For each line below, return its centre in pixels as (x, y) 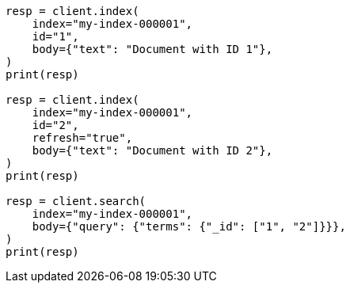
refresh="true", (82, 138)
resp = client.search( (76, 201)
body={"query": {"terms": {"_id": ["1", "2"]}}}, (189, 226)
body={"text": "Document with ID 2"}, (152, 150)
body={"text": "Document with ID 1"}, (152, 49)
